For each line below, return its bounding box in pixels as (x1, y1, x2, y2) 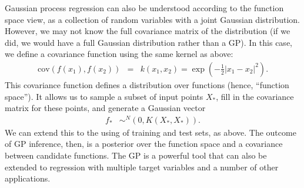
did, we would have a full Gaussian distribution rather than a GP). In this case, (5, 36, 292, 48)
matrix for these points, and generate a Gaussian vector (5, 102, 206, 114)
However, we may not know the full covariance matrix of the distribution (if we (5, 25, 290, 37)
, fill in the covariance (216, 90, 294, 102)
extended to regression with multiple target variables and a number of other (5, 160, 279, 173)
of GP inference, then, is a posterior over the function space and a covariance (5, 137, 283, 150)
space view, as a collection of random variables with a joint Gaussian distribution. (5, 13, 300, 25)
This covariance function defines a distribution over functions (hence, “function (5, 79, 289, 90)
